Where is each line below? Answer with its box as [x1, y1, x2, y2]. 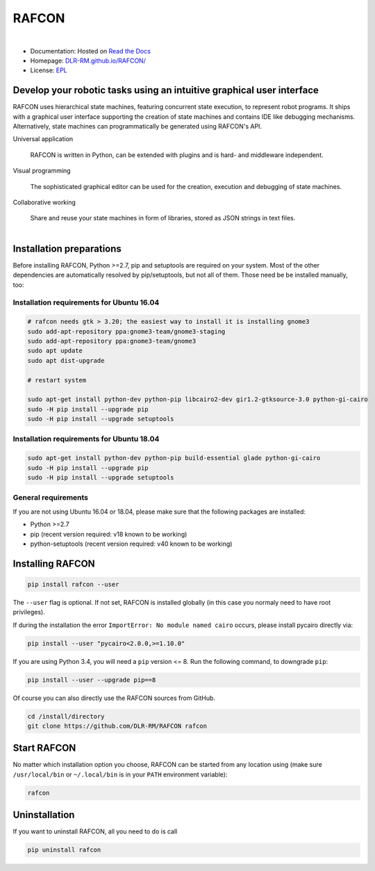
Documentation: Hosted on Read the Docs [30, 47, 151, 55]
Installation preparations [12, 243, 122, 254]
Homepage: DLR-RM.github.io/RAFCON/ [30, 56, 146, 65]
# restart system [27, 376, 87, 384]
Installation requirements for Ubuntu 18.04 [12, 434, 160, 444]
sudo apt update [27, 347, 83, 355]
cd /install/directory [27, 713, 105, 720]
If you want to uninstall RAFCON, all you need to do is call [12, 827, 178, 836]
